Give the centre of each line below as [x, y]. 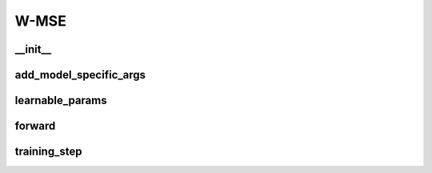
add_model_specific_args [80, 75]
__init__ [33, 49]
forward [35, 126]
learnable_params [61, 101]
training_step [48, 152]
